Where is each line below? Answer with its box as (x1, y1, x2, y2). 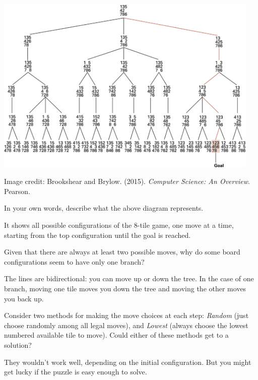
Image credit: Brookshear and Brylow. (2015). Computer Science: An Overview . (4, 176, 250, 186)
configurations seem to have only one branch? (4, 256, 145, 267)
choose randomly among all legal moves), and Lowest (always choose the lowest (4, 320, 248, 330)
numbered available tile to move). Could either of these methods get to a (4, 330, 229, 340)
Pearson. (4, 185, 31, 196)
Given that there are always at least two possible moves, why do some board (4, 246, 240, 257)
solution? (4, 339, 32, 350)
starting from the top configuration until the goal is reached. (4, 229, 191, 240)
